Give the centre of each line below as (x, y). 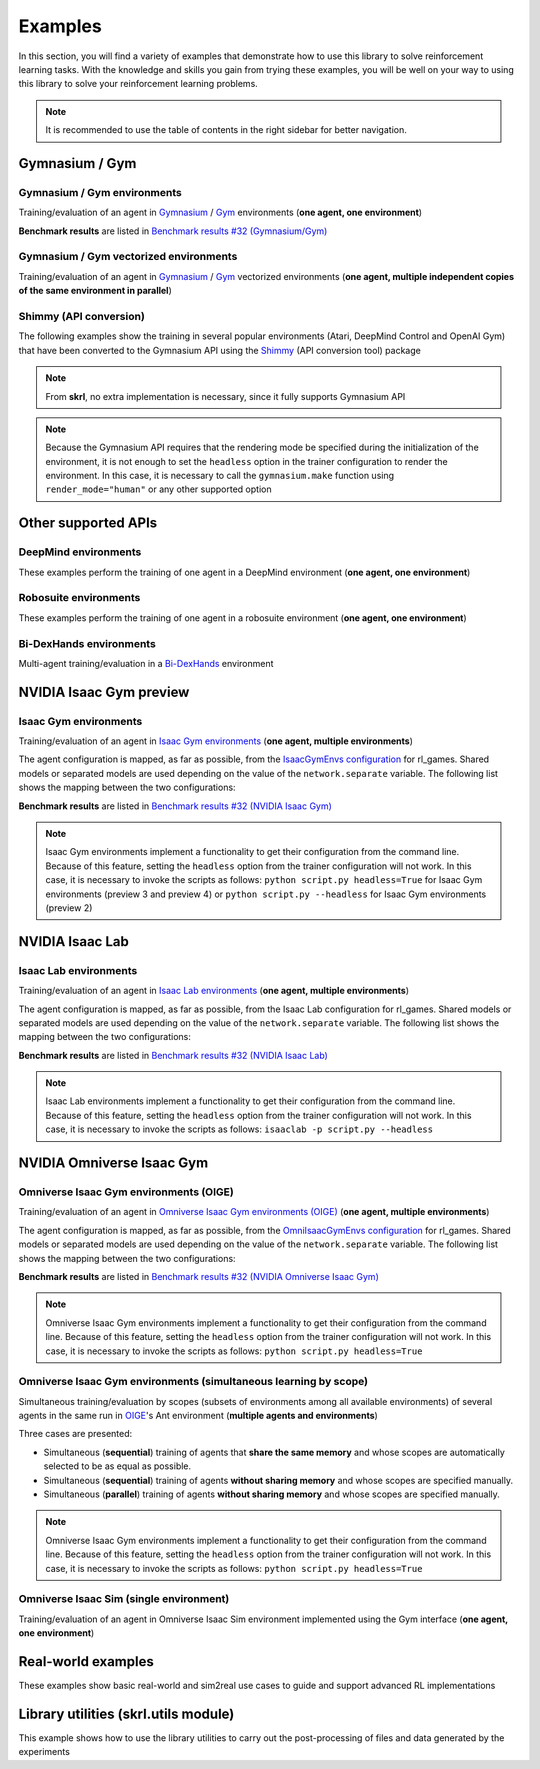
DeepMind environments (80, 552)
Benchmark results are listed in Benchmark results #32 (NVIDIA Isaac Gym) (175, 806)
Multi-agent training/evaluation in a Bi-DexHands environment (146, 663)
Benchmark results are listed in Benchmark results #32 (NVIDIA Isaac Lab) (173, 1055)
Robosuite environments (79, 598)
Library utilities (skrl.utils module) (126, 1713)
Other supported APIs (88, 523)
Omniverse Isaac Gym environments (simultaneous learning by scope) (193, 1382)
